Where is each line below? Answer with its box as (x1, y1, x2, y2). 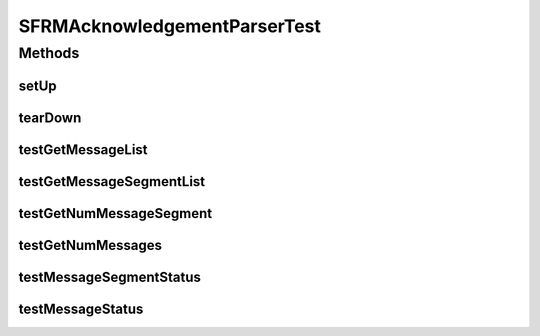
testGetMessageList (18, 141, 149, 158)
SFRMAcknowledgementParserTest (18, 15, 322, 37)
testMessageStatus (18, 300, 144, 317)
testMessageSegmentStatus (18, 268, 202, 285)
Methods (18, 44, 80, 62)
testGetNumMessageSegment (18, 205, 213, 222)
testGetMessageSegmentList (18, 173, 206, 190)
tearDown (18, 109, 82, 126)
